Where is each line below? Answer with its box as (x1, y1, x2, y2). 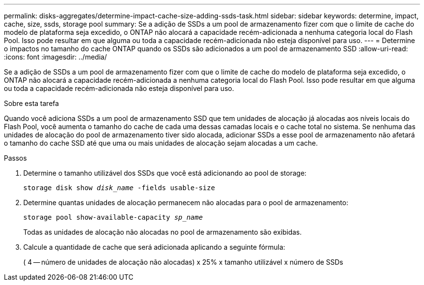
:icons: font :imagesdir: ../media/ (4, 53, 107, 61)
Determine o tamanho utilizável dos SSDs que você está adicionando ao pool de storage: (23, 169, 307, 177)
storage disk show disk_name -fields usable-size (23, 184, 215, 192)
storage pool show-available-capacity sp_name (23, 213, 203, 221)
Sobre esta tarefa (4, 99, 59, 107)
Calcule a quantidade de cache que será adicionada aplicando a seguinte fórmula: (23, 243, 286, 251)
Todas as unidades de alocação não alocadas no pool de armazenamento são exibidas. (23, 228, 302, 236)
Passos (4, 154, 27, 162)
